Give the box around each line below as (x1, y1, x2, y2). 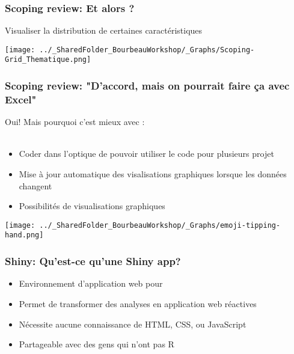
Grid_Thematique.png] (5, 55, 91, 64)
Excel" (5, 91, 37, 106)
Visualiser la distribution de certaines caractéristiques (5, 24, 203, 37)
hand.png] (5, 231, 44, 240)
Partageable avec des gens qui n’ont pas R (19, 338, 174, 350)
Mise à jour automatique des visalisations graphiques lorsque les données (19, 168, 287, 180)
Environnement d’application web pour (19, 277, 163, 290)
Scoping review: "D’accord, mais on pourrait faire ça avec (5, 78, 290, 93)
